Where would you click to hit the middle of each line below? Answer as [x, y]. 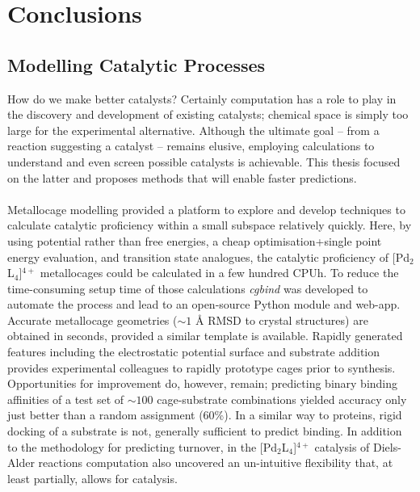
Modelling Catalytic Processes [136, 64]
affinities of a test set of [66, 399]
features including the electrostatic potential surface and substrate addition [194, 352]
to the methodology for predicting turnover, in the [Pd [143, 446]
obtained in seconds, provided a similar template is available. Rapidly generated [205, 336]
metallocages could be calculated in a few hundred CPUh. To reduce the [219, 273]
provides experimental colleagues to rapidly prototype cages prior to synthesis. [202, 367]
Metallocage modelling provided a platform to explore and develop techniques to [206, 209]
